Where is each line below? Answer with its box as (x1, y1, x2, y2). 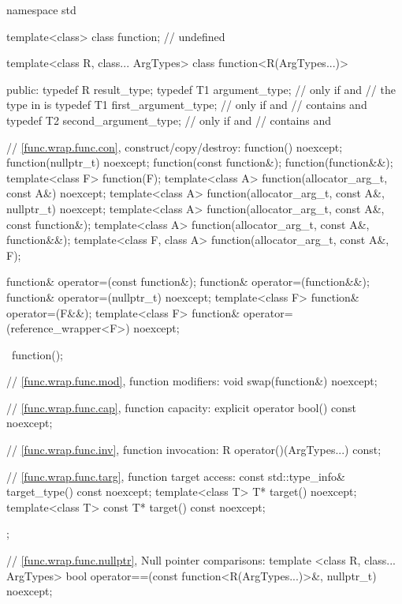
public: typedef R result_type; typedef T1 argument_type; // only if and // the (6, 81, 396, 97)
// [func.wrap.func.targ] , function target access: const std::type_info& (6, 467, 345, 484)
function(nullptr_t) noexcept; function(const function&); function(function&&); (6, 154, 393, 171)
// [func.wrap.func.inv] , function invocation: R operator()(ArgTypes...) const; (6, 441, 382, 458)
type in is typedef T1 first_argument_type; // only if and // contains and (6, 96, 367, 113)
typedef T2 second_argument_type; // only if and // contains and (6, 111, 332, 128)
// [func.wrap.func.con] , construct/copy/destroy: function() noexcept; (6, 138, 343, 155)
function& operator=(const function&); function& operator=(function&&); (6, 273, 370, 290)
